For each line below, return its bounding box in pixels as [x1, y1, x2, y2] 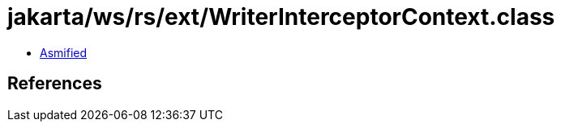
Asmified [40, 45, 88, 60]
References [7, 73, 102, 94]
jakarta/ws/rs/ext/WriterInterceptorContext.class [7, 3, 555, 31]
